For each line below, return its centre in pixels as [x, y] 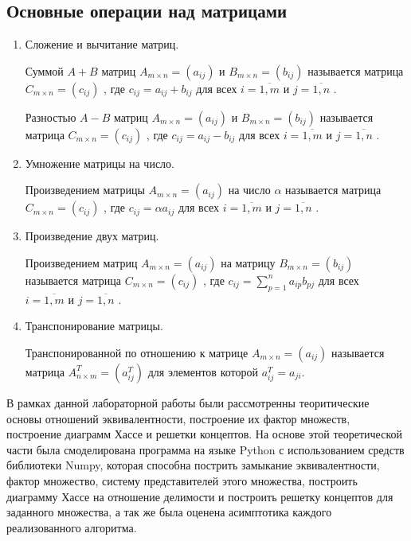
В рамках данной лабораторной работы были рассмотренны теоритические [188, 402]
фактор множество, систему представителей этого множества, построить [182, 480]
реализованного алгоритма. [72, 527]
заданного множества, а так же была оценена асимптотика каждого [169, 512]
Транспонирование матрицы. [94, 326]
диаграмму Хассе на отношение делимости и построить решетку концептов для [200, 496]
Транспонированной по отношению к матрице [137, 352]
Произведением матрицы [85, 190]
